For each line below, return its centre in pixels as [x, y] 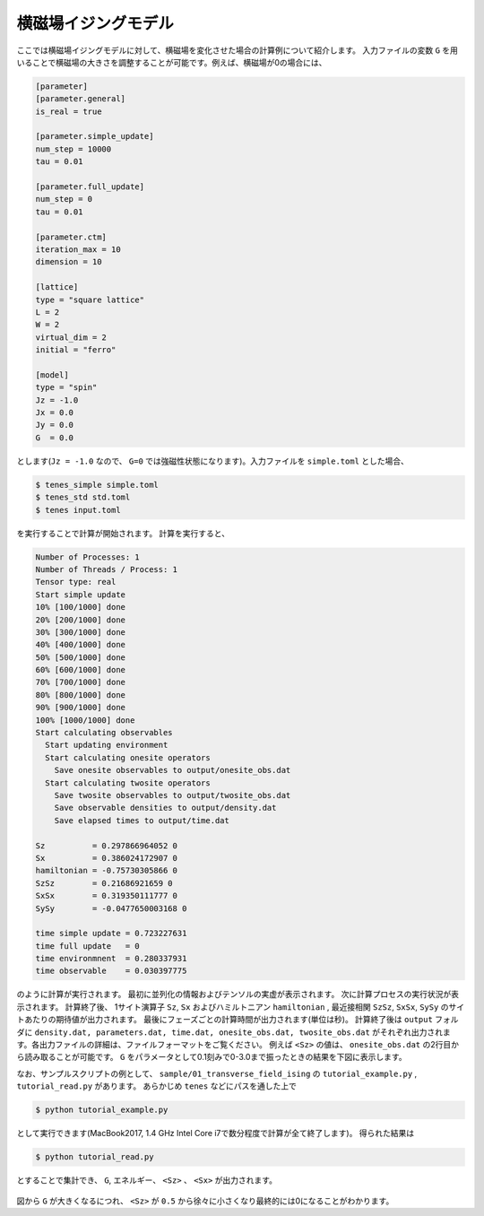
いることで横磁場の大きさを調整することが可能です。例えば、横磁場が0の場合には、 [172, 62]
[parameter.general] [80, 99]
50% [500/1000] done [80, 657]
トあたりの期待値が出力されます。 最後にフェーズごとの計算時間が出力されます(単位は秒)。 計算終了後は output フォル [238, 1020]
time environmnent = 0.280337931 [111, 959]
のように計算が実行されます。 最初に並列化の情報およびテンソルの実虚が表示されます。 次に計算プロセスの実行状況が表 [238, 995]
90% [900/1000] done [80, 708]
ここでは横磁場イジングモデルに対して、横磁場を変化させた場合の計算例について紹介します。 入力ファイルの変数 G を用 [238, 50]
